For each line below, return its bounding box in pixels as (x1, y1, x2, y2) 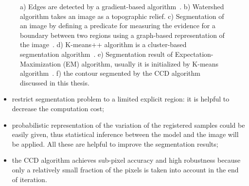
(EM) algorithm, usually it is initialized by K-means (63, 58, 219, 68)
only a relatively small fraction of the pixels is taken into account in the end (12, 164, 239, 174)
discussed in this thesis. (20, 77, 89, 87)
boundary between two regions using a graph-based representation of (20, 30, 225, 40)
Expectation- (175, 49, 213, 59)
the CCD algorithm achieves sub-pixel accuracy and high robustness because (12, 155, 241, 165)
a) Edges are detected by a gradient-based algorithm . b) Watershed (20, 1, 224, 11)
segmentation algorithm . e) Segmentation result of (20, 49, 173, 59)
